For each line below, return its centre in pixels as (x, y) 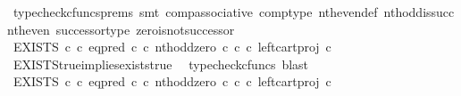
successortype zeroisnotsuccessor (145, 29)
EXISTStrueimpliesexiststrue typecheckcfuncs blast (161, 64)
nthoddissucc (419, 12)
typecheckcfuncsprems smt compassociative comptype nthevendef (195, 12)
